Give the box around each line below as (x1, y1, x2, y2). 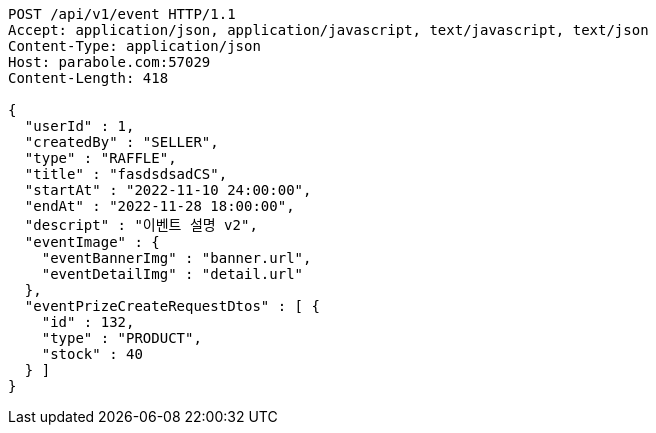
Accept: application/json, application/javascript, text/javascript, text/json (8, 22, 649, 38)
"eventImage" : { (24, 234, 160, 250)
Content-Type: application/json (8, 38, 261, 54)
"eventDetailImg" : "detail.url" (41, 266, 304, 282)
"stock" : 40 (41, 346, 143, 362)
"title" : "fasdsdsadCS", (24, 166, 228, 182)
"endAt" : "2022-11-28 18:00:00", (24, 198, 295, 214)
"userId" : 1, (24, 118, 135, 134)
